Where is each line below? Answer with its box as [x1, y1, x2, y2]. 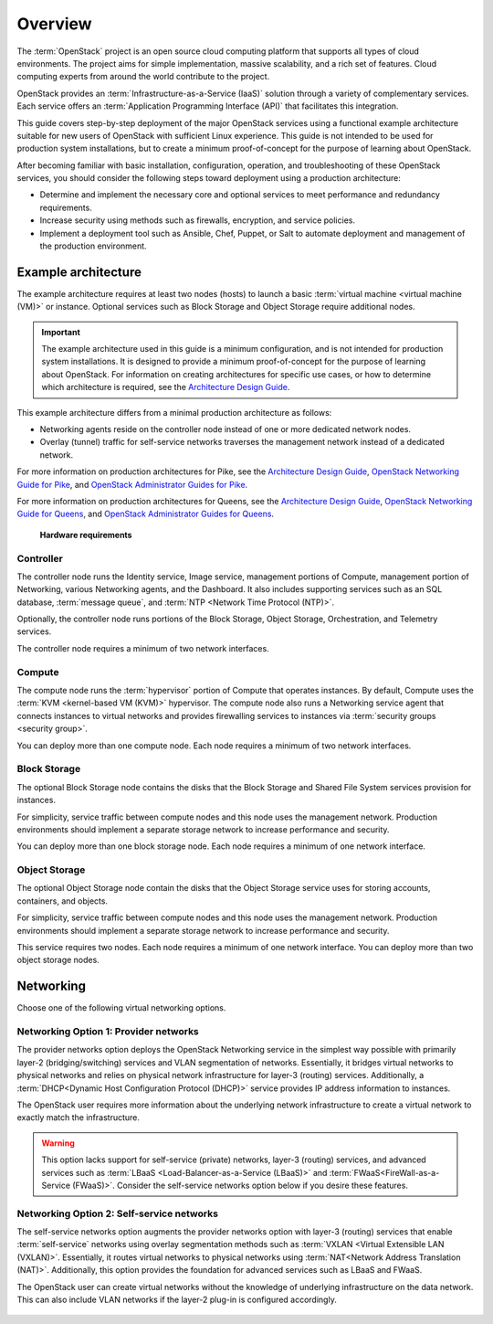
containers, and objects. [16, 895, 109, 906]
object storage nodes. [16, 955, 100, 966]
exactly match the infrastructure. [16, 1112, 141, 1123]
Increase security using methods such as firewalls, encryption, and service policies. [39, 215, 356, 226]
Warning [41, 1138, 75, 1149]
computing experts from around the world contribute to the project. [16, 71, 270, 82]
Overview [16, 14, 92, 34]
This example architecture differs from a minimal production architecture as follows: [16, 407, 332, 418]
